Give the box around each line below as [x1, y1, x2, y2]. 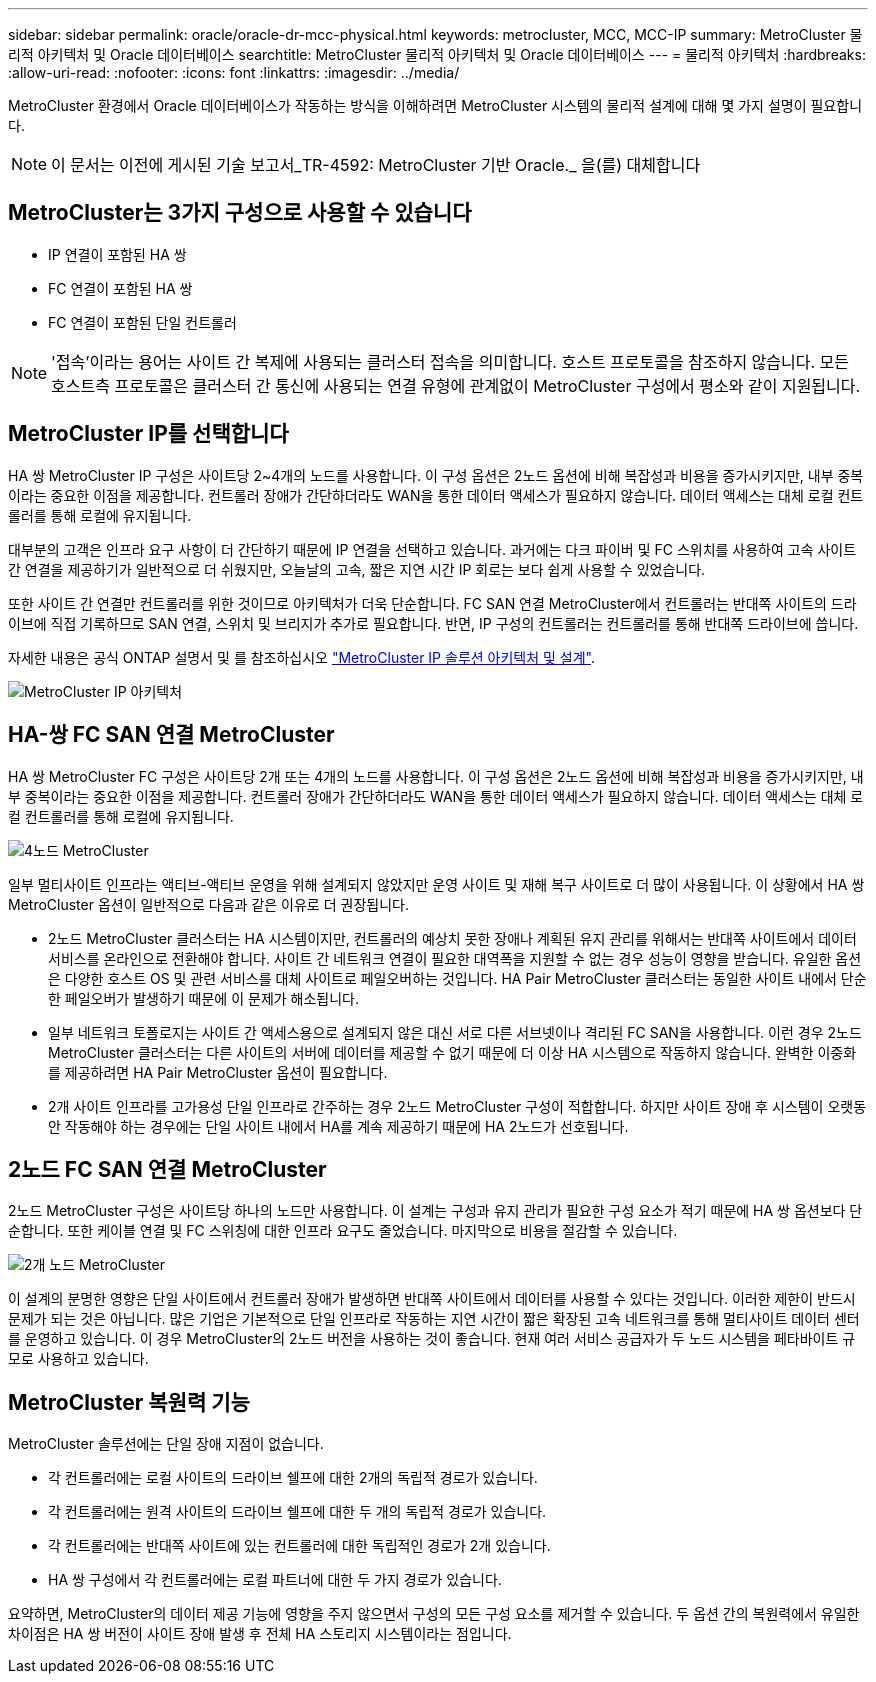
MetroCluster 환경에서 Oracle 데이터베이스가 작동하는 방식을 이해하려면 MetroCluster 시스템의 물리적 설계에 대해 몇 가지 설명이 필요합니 [8, 97, 863, 114]
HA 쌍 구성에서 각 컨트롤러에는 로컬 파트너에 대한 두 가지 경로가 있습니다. [48, 1571, 502, 1589]
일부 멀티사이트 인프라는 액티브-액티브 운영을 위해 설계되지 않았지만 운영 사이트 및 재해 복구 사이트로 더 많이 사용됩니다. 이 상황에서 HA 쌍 [8, 875, 865, 893]
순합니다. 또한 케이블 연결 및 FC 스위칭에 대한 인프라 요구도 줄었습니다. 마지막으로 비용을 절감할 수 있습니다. [8, 1222, 678, 1240]
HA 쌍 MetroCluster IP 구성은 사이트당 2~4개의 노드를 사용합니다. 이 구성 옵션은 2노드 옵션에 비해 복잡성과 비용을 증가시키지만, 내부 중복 [8, 466, 864, 484]
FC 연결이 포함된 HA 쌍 [48, 279, 193, 297]
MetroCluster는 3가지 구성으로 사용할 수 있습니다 [8, 200, 472, 226]
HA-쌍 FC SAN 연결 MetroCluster [8, 722, 335, 748]
